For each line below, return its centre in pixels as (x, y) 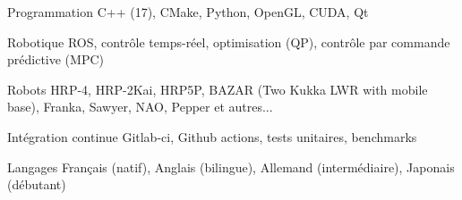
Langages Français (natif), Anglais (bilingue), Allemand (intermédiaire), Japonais (231, 167)
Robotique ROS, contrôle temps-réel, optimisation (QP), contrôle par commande (229, 42)
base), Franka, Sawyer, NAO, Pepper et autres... (140, 107)
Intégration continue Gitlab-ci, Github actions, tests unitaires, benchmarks (212, 136)
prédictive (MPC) (56, 59)
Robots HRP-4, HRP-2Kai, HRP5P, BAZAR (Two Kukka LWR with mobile (218, 89)
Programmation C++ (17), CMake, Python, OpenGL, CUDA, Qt (188, 12)
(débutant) (37, 184)
